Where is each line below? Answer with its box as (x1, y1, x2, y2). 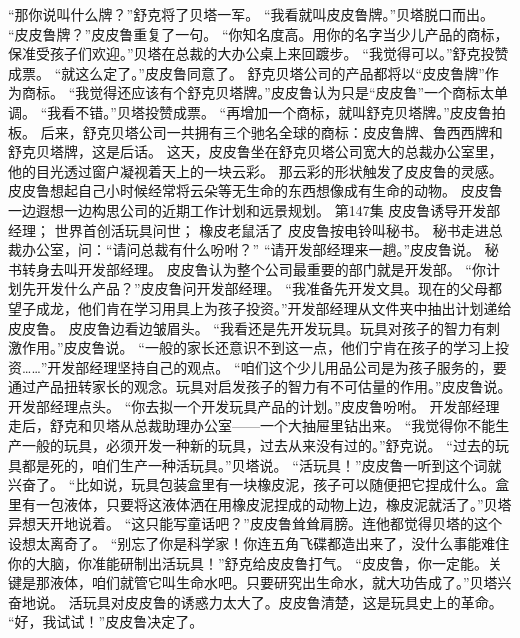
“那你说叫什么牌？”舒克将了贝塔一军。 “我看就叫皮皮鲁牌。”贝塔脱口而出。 (8, 4, 495, 24)
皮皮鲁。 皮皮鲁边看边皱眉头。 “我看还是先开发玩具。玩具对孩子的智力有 (8, 317, 486, 338)
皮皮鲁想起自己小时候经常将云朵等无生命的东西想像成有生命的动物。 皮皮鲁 (8, 180, 503, 201)
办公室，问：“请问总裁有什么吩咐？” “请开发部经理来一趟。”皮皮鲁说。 (21, 239, 481, 260)
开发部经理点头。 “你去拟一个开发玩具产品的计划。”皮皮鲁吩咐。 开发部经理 (8, 395, 500, 416)
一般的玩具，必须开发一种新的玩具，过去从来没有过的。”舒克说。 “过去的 (21, 435, 495, 456)
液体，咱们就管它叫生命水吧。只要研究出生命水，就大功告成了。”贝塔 (49, 572, 498, 593)
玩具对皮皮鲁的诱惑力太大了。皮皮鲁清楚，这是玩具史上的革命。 (82, 591, 503, 612)
